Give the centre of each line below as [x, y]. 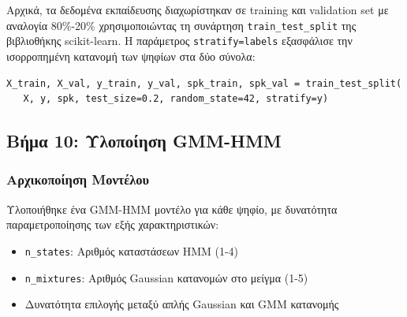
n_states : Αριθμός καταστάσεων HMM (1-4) [132, 250]
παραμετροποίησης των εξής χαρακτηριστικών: [113, 224]
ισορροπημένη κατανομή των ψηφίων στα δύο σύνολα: [131, 56]
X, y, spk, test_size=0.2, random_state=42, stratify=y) [176, 99]
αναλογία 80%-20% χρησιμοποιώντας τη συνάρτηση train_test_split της [181, 25]
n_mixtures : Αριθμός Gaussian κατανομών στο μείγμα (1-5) [166, 277]
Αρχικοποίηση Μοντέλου [78, 179]
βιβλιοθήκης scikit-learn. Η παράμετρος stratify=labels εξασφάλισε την [179, 41]
